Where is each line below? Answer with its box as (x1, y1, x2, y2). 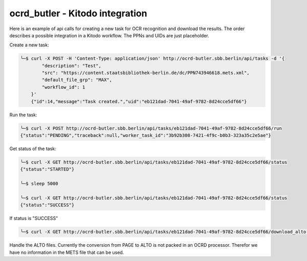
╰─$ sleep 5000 (20, 181, 58, 186)
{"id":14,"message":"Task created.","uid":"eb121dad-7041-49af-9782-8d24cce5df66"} (31, 99, 247, 104)
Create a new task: (9, 42, 49, 48)
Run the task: (9, 111, 38, 117)
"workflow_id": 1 (41, 84, 85, 90)
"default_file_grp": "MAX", (41, 77, 113, 83)
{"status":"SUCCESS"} (20, 202, 75, 208)
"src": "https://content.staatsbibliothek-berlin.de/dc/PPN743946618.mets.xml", (41, 70, 250, 76)
